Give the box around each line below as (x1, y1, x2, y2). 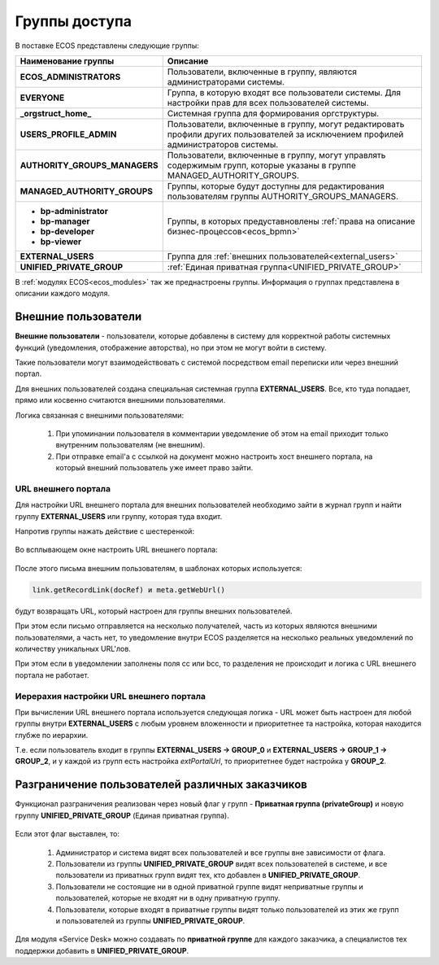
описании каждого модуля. (15, 289, 110, 299)
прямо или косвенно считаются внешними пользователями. (15, 395, 226, 405)
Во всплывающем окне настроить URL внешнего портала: (15, 545, 219, 555)
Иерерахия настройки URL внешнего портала (15, 690, 206, 701)
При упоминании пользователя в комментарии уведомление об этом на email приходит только (55, 428, 389, 439)
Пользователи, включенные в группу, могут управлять (167, 149, 386, 160)
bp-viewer (40, 236, 82, 247)
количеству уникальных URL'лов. (15, 644, 132, 653)
